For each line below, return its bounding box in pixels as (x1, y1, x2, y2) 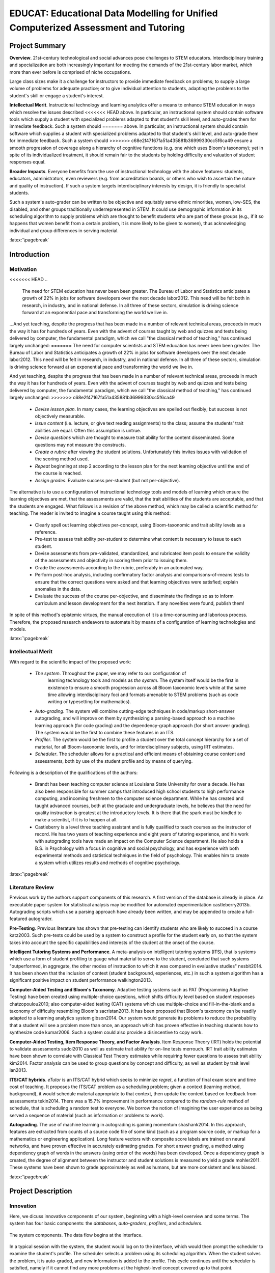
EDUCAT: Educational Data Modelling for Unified (9, 8, 218, 19)
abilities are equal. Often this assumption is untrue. (35, 427, 142, 433)
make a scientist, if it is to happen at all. (35, 817, 118, 823)
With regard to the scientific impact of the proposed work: (9, 658, 131, 665)
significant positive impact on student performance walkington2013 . (9, 977, 152, 983)
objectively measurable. (35, 413, 85, 420)
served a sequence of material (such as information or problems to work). (9, 1112, 164, 1118)
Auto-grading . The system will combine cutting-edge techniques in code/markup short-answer (35, 708, 235, 714)
